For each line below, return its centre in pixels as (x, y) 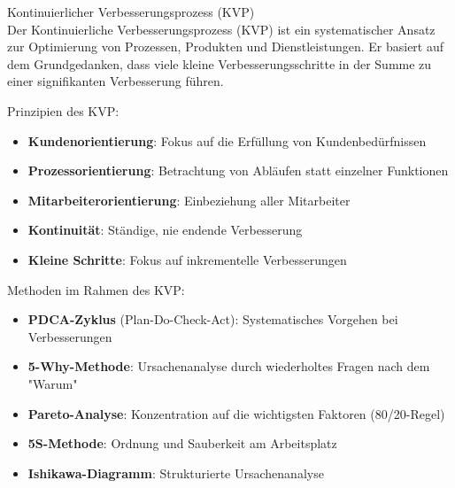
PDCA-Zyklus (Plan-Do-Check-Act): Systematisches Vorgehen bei (213, 319)
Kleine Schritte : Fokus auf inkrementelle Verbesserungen (187, 259)
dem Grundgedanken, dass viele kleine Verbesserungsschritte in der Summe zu (220, 63)
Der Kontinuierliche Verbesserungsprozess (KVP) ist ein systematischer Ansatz (221, 29)
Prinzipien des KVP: (63, 110)
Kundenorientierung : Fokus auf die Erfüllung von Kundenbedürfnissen (227, 140)
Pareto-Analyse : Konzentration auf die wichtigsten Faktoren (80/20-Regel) (236, 413)
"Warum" (53, 383)
